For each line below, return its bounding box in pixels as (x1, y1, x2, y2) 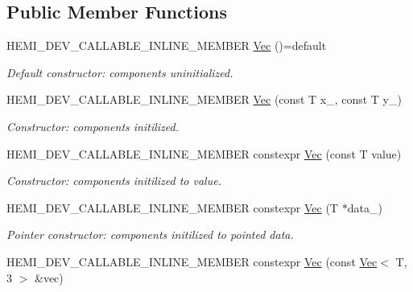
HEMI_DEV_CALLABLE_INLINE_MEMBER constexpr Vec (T (6, 199, 338, 216)
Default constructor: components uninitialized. (6, 64, 233, 80)
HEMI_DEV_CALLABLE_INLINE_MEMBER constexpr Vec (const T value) (6, 145, 402, 162)
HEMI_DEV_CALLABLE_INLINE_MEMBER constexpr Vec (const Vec (6, 253, 378, 269)
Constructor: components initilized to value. (6, 172, 221, 189)
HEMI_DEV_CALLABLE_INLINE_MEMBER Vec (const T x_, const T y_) (6, 91, 402, 108)
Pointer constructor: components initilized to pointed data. (6, 226, 294, 243)
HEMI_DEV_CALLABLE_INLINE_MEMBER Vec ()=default (6, 37, 327, 54)
